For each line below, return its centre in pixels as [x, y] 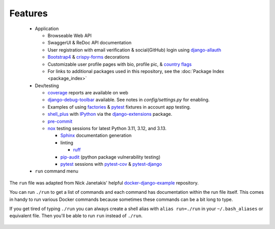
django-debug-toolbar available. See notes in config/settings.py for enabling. [129, 100]
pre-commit [60, 121]
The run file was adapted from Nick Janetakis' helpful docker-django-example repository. [104, 183]
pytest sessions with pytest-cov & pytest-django [111, 164]
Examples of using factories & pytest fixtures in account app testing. [119, 107]
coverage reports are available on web [88, 93]
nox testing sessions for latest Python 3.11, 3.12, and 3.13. [107, 129]
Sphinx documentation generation [96, 136]
